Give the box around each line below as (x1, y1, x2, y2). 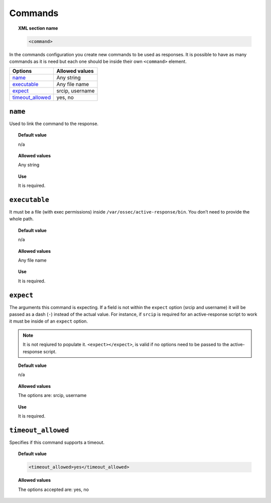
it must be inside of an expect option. (9, 318, 88, 324)
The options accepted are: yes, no (18, 486, 89, 492)
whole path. (9, 216, 34, 222)
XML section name (18, 25, 58, 31)
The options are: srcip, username (18, 392, 87, 398)
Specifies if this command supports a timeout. (9, 439, 105, 445)
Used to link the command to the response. (9, 121, 99, 127)
